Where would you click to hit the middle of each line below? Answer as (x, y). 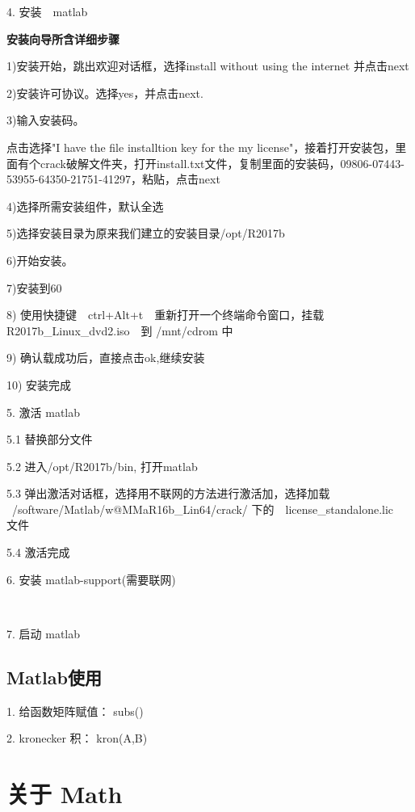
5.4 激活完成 (38, 552)
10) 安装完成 (39, 384)
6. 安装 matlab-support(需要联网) (91, 579)
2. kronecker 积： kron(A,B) (77, 738)
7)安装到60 (34, 287)
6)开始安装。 (40, 260)
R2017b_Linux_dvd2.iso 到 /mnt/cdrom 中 (120, 330)
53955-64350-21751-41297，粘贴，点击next (113, 179)
